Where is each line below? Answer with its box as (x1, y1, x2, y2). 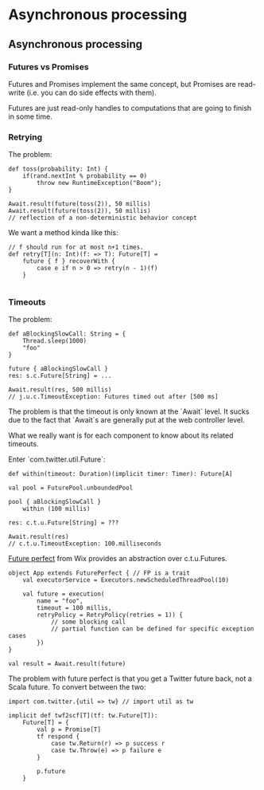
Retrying (8, 132, 43, 143)
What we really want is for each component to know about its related (8, 430, 234, 440)
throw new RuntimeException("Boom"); (37, 179, 161, 187)
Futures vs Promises (8, 61, 89, 73)
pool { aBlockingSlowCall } (8, 498, 102, 506)
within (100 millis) (22, 505, 91, 513)
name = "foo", (37, 597, 83, 605)
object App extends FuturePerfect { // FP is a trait (8, 569, 191, 577)
